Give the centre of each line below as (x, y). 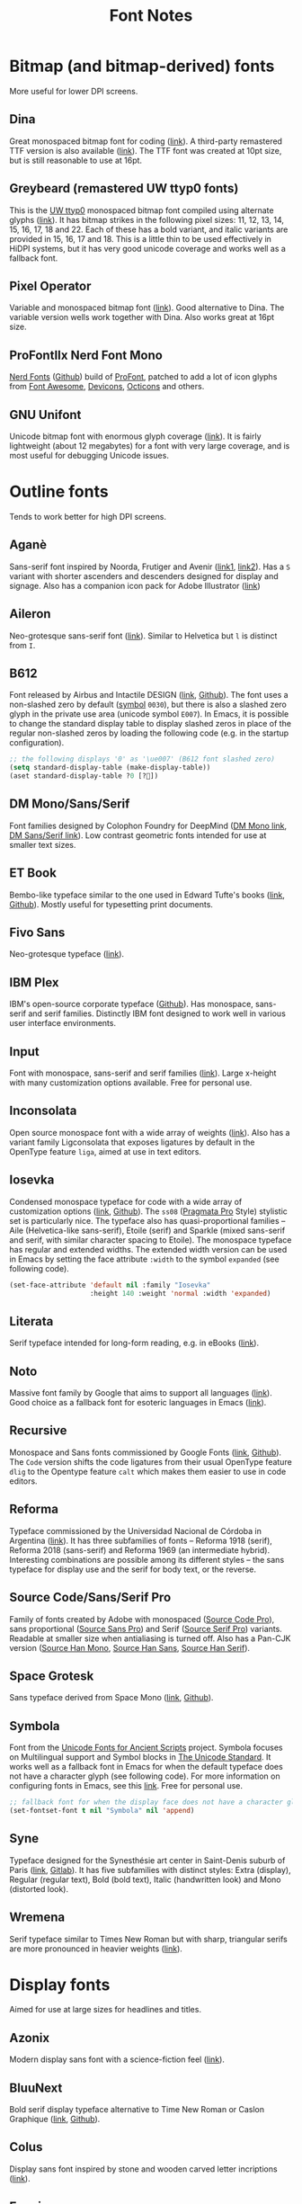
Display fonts (60, 1985)
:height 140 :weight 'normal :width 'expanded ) (180, 1293)
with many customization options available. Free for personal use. (131, 1083)
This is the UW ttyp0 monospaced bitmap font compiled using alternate (142, 210)
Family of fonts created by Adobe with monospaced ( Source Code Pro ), (142, 1619)
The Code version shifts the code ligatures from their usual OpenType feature (151, 1461)
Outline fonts (59, 492)
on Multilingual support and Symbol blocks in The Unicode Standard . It (140, 1757)
